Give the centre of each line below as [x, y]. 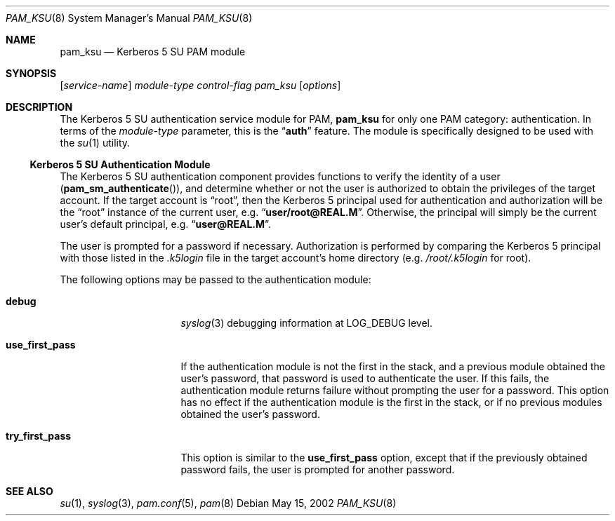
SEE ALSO [29, 491]
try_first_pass [39, 436]
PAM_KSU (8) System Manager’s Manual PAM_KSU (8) [129, 18]
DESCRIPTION [39, 107]
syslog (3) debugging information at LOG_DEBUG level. [307, 323]
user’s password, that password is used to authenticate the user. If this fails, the [365, 378]
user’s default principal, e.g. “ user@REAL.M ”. [165, 224]
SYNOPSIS [31, 73]
